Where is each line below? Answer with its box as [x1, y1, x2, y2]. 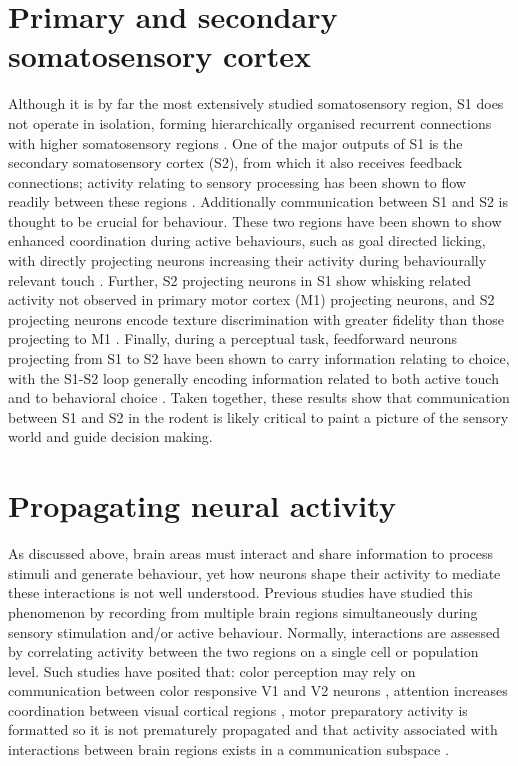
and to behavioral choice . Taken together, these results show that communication [8, 387, 510, 408]
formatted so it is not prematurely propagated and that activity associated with [8, 719, 498, 740]
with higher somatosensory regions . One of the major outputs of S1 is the [8, 132, 463, 153]
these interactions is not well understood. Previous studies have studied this [8, 582, 473, 603]
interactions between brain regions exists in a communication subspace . [8, 739, 449, 760]
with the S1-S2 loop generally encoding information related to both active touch [8, 367, 499, 388]
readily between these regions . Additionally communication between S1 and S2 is [8, 191, 509, 212]
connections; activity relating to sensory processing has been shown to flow [8, 171, 466, 192]
